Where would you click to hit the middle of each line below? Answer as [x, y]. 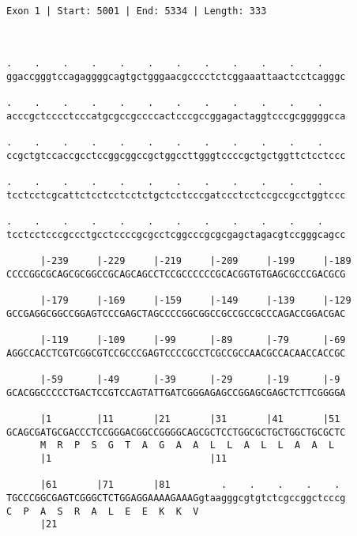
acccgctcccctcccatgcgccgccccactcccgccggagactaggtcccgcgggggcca [176, 116]
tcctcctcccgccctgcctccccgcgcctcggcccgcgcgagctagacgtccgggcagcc [176, 234]
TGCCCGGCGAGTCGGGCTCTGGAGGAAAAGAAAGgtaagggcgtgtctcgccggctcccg [176, 498]
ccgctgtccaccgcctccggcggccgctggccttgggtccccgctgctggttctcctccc [176, 155]
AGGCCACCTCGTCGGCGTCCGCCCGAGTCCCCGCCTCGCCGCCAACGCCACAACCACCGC [176, 353]
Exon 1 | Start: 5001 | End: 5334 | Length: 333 [137, 11]
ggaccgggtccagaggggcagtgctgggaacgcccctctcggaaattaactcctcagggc [176, 76]
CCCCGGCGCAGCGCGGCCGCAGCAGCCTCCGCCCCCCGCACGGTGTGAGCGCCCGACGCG [176, 274]
